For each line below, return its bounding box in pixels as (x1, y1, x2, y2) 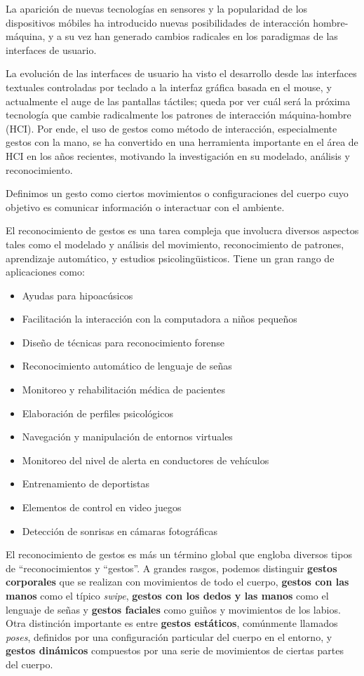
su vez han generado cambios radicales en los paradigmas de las (65, 29, 338, 43)
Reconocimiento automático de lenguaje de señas (22, 358, 232, 373)
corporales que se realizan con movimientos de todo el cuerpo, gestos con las (6, 574, 349, 589)
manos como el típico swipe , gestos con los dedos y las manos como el (6, 588, 329, 602)
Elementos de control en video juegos (22, 500, 182, 515)
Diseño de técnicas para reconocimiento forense (22, 334, 225, 349)
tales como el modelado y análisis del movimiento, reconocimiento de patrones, (6, 236, 344, 251)
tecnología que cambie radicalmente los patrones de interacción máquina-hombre (6, 107, 351, 122)
